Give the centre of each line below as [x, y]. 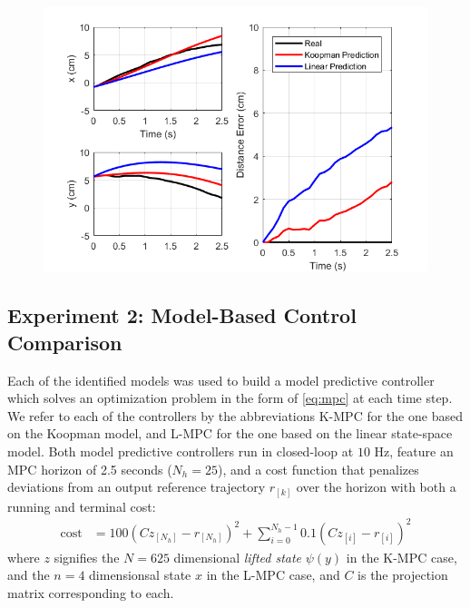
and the [29, 575]
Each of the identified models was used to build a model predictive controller [221, 380]
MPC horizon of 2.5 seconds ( [90, 469]
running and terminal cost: [82, 506]
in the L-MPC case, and [273, 575]
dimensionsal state [140, 575]
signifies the [87, 557]
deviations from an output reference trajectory [137, 487]
